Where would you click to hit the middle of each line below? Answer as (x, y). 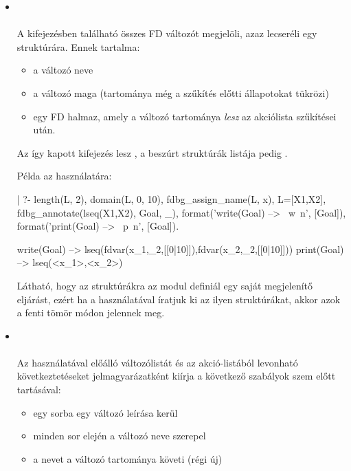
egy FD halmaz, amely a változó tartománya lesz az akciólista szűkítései (185, 116)
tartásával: (39, 390)
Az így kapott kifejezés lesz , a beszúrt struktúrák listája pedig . (152, 152)
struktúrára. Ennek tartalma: (78, 46)
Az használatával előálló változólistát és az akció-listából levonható (157, 362)
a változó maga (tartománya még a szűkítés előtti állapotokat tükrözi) (181, 92)
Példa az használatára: (64, 176)
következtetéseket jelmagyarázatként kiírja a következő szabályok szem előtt (176, 376)
